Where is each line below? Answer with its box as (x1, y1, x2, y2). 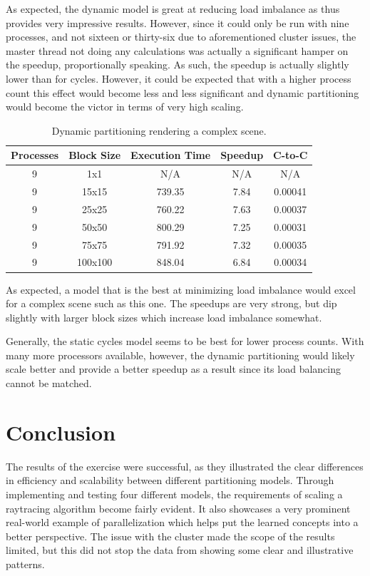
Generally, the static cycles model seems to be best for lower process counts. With (6, 334, 364, 349)
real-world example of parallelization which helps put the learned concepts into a (6, 515, 359, 530)
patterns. (6, 556, 45, 571)
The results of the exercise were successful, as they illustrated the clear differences (6, 458, 364, 473)
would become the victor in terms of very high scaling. (6, 99, 244, 114)
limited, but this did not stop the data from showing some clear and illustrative (6, 542, 354, 557)
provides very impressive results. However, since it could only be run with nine (6, 15, 349, 30)
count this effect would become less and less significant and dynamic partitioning (6, 85, 359, 100)
